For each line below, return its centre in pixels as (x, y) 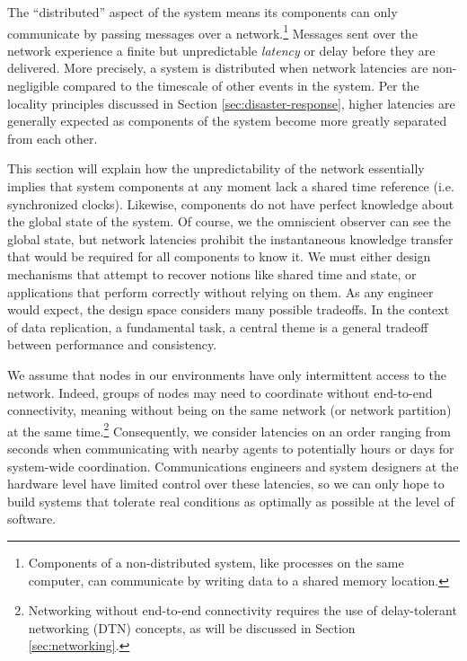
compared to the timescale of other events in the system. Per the (241, 86)
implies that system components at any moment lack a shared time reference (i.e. (231, 186)
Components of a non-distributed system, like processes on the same (216, 562)
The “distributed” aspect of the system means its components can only (203, 12)
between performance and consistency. (112, 344)
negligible (33, 86)
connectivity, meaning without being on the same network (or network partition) (229, 410)
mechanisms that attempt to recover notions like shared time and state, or (212, 273)
